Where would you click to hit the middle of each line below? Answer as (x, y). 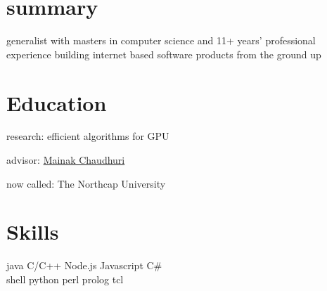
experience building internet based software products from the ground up (164, 54)
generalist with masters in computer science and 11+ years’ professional (161, 40)
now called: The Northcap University (86, 183)
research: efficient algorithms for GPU (88, 136)
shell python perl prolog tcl (65, 279)
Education (57, 102)
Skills (33, 232)
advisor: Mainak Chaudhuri (66, 160)
